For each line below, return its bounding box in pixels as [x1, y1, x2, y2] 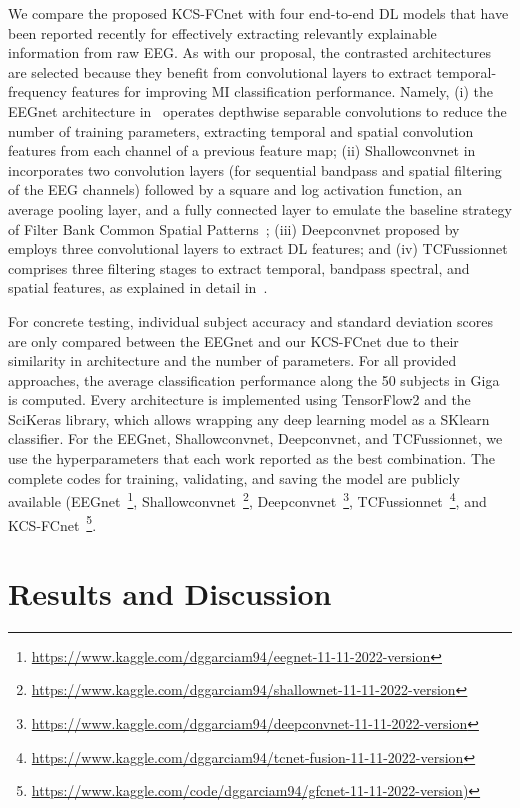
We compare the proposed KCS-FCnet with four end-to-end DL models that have [8, 3, 509, 23]
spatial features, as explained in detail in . [8, 277, 268, 298]
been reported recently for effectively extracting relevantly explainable [8, 22, 437, 43]
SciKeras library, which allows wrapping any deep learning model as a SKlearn [8, 408, 490, 429]
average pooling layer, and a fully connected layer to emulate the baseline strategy [8, 198, 512, 219]
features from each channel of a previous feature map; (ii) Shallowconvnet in [8, 140, 476, 161]
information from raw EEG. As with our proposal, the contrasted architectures [8, 42, 491, 63]
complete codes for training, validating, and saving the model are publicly [8, 467, 460, 488]
